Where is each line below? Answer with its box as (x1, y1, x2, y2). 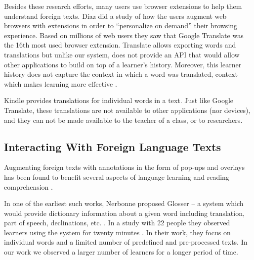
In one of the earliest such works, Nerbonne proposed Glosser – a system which (4, 198, 244, 208)
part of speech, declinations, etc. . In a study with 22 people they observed (4, 217, 230, 228)
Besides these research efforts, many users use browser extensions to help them (4, 1, 242, 11)
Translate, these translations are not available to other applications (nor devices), (4, 104, 251, 115)
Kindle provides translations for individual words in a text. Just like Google (4, 95, 234, 105)
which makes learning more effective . (4, 78, 117, 89)
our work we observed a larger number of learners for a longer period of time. (4, 247, 238, 257)
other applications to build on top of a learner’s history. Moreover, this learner (4, 59, 242, 69)
